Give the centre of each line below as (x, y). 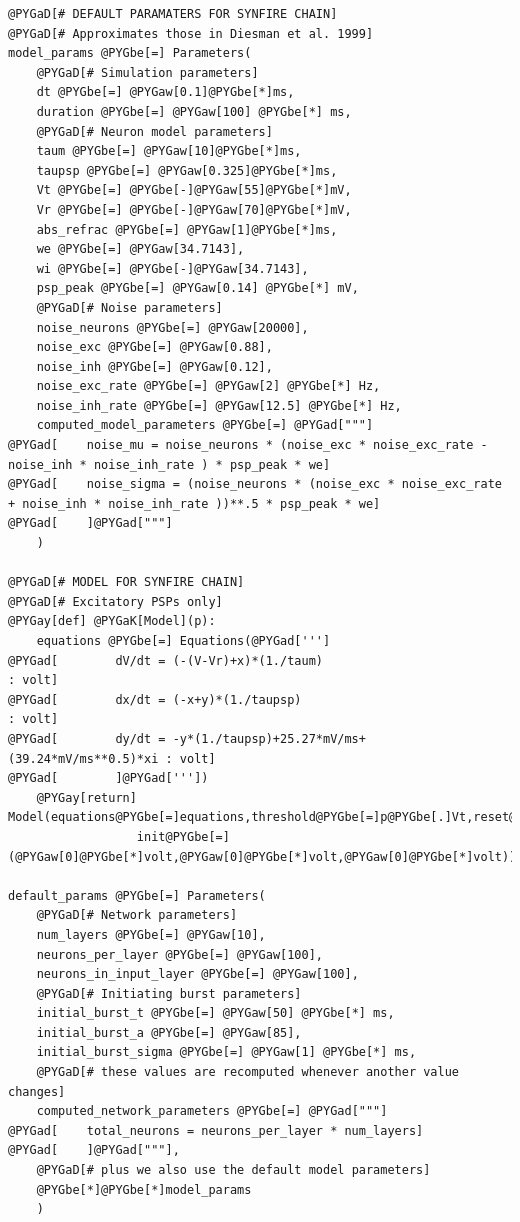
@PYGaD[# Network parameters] (137, 915)
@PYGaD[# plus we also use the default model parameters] (233, 1170)
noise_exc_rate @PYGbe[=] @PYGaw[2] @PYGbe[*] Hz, (208, 386)
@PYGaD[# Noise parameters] (129, 307)
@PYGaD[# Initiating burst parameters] (169, 993)
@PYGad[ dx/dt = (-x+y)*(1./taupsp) (155, 699)
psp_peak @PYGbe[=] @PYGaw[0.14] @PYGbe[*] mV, (197, 288)
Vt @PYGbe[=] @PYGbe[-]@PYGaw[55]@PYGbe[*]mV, (194, 190)
